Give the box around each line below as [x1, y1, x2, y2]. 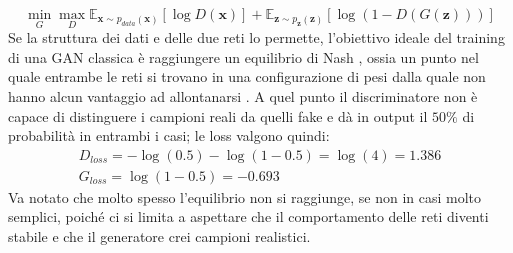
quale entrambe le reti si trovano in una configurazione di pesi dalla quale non [8, 66, 486, 87]
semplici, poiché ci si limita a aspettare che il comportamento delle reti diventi [8, 206, 489, 227]
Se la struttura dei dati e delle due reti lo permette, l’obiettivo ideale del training [8, 27, 505, 48]
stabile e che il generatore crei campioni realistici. [8, 226, 311, 247]
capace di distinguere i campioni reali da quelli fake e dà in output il [8, 105, 428, 126]
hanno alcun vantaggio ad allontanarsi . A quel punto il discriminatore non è [8, 86, 478, 106]
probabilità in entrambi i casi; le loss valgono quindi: [8, 125, 330, 146]
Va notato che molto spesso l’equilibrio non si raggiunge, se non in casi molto [8, 186, 482, 207]
